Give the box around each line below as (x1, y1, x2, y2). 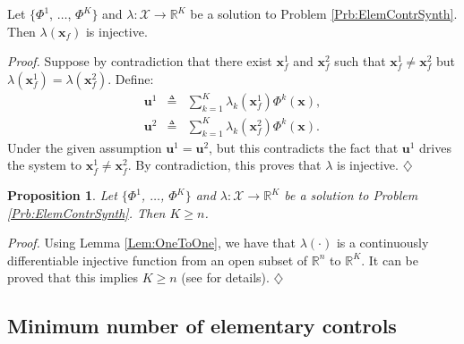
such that (334, 52, 386, 71)
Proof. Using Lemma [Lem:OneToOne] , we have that (7, 233, 296, 252)
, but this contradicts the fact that (209, 138, 399, 156)
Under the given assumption (7, 138, 162, 156)
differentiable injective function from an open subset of (7, 250, 308, 269)
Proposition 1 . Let (7, 186, 117, 205)
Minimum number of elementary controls (7, 312, 397, 340)
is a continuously (336, 233, 429, 252)
